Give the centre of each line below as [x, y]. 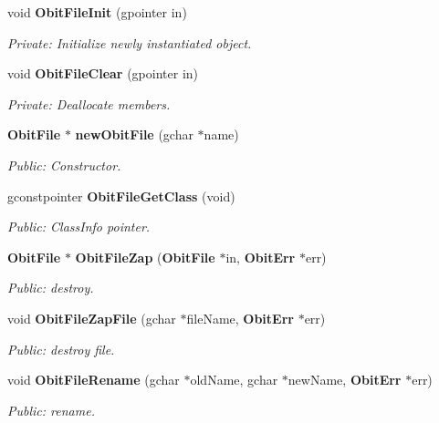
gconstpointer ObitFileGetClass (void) [121, 196]
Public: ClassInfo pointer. [79, 227]
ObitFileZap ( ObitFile [145, 257]
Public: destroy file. [61, 349]
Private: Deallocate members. [89, 103]
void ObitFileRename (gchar [94, 380]
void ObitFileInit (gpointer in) [97, 12]
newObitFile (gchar [134, 134]
